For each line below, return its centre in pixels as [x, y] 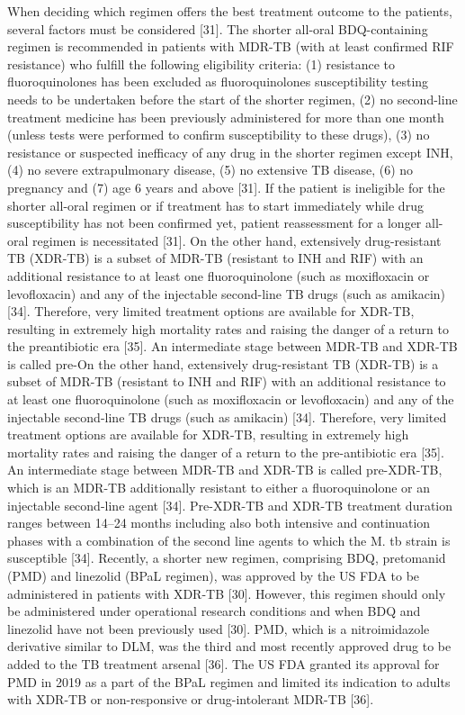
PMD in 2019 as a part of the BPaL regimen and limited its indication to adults [229, 681]
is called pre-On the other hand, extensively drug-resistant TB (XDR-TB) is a [223, 363]
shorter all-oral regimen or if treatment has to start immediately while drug [215, 205]
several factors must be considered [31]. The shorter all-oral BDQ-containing [218, 28]
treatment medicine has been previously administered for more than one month [226, 117]
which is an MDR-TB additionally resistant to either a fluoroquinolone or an [219, 488]
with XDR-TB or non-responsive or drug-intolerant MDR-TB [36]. [191, 699]
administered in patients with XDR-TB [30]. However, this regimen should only [227, 593]
